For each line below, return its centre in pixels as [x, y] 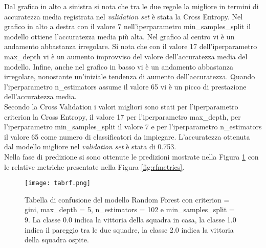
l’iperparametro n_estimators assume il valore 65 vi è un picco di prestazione [125, 86]
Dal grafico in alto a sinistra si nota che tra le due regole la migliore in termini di [131, 6]
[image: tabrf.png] [58, 183]
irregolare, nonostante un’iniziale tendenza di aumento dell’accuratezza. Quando [130, 76]
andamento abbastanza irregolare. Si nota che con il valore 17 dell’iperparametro [131, 46]
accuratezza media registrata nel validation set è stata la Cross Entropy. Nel [124, 16]
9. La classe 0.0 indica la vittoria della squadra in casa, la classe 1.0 [130, 219]
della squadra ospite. [57, 240]
